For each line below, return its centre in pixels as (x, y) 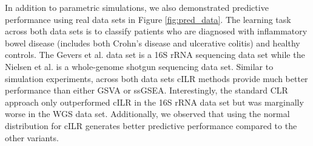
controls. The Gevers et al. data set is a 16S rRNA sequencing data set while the (155, 55)
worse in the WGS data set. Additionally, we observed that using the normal (147, 114)
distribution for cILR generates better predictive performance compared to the (151, 125)
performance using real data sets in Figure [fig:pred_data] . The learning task (148, 19)
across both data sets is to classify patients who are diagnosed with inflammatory (156, 31)
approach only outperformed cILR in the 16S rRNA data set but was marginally (154, 102)
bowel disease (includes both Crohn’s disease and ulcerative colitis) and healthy (153, 43)
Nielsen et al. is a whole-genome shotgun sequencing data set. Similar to (139, 66)
